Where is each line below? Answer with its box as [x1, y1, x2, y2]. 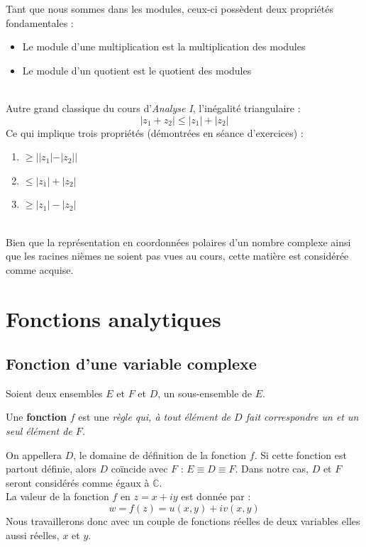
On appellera [6, 447, 62, 462]
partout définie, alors [6, 461, 96, 476]
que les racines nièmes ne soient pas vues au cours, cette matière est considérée [6, 248, 349, 263]
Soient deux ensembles [6, 385, 103, 400]
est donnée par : [181, 489, 251, 504]
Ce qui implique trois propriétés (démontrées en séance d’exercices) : [6, 125, 304, 140]
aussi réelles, [6, 527, 60, 542]
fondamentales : [6, 15, 74, 30]
